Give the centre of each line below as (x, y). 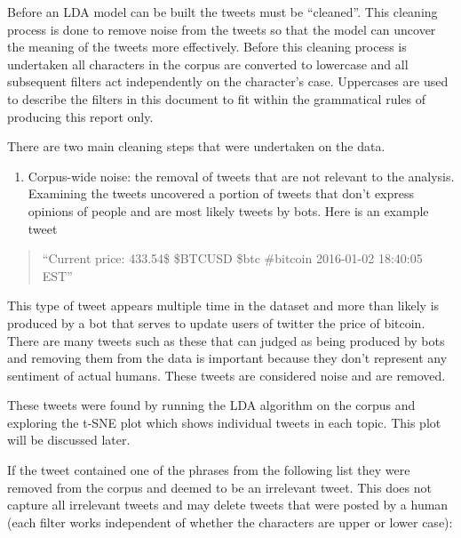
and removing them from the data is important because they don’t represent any (227, 358)
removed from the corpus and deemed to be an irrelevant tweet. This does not (219, 487)
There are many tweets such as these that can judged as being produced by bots (226, 340)
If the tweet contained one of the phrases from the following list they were (209, 470)
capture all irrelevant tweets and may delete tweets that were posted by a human (228, 505)
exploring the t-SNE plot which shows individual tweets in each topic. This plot (224, 422)
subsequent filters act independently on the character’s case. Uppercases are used (228, 81)
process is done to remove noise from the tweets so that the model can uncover (222, 29)
